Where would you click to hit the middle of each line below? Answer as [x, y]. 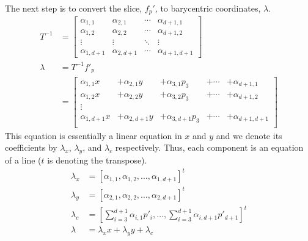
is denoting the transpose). [97, 160]
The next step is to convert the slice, [74, 8]
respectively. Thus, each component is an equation [209, 147]
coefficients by [31, 147]
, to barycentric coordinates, [208, 8]
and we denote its [249, 135]
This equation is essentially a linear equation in [94, 135]
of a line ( [23, 160]
